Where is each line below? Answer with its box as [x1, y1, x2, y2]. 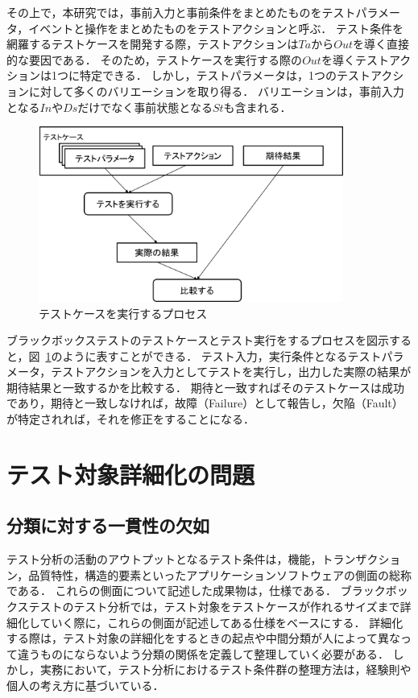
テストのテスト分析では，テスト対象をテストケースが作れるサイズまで [28, 598, 400, 615]
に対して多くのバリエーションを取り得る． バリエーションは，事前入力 [28, 82, 404, 99]
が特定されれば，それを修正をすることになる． [6, 411, 255, 427]
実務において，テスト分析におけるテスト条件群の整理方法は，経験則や [39, 661, 412, 678]
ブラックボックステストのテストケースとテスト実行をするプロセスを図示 [6, 332, 389, 349]
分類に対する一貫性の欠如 [6, 513, 209, 538]
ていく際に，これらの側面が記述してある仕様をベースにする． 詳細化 [39, 613, 404, 630]
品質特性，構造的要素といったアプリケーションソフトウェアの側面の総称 [28, 566, 412, 583]
